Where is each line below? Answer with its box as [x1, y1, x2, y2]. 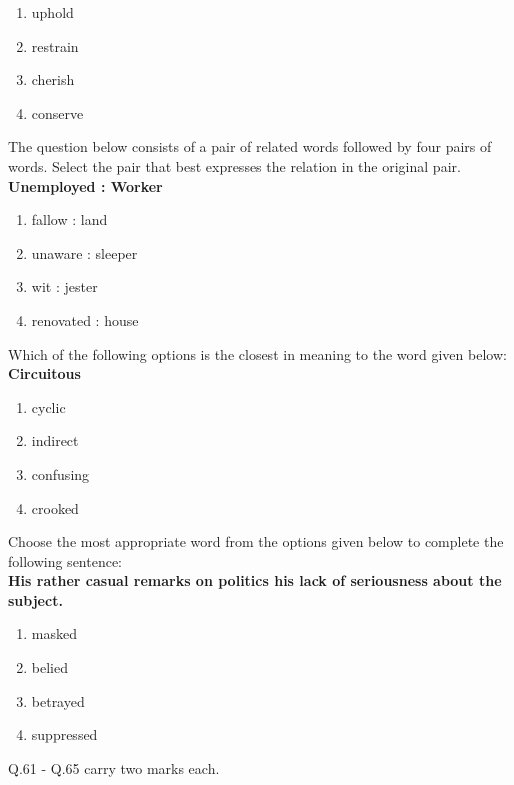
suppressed [31, 724, 98, 745]
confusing [31, 463, 90, 484]
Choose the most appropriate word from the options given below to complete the [8, 531, 504, 552]
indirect [31, 430, 79, 451]
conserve [31, 102, 84, 123]
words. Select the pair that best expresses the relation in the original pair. [8, 155, 461, 176]
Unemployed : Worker [8, 175, 163, 196]
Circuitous [8, 363, 81, 384]
